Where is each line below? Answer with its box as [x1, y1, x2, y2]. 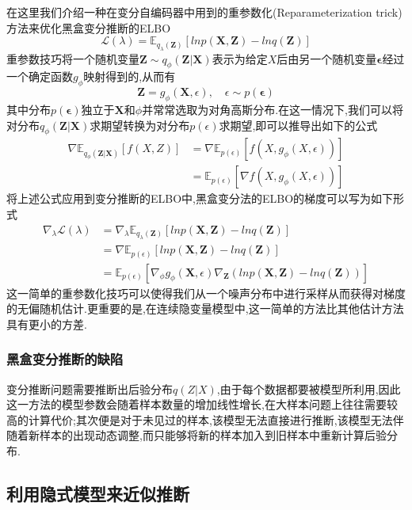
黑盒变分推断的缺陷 [6, 349, 124, 369]
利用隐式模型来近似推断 [6, 481, 189, 505]
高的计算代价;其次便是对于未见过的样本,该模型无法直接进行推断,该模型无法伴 [6, 411, 404, 428]
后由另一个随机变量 [277, 50, 377, 67]
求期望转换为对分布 [90, 116, 190, 133]
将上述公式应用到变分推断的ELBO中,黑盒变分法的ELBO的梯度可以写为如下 [6, 190, 394, 207]
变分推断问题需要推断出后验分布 [6, 380, 173, 397]
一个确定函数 [6, 68, 73, 85]
